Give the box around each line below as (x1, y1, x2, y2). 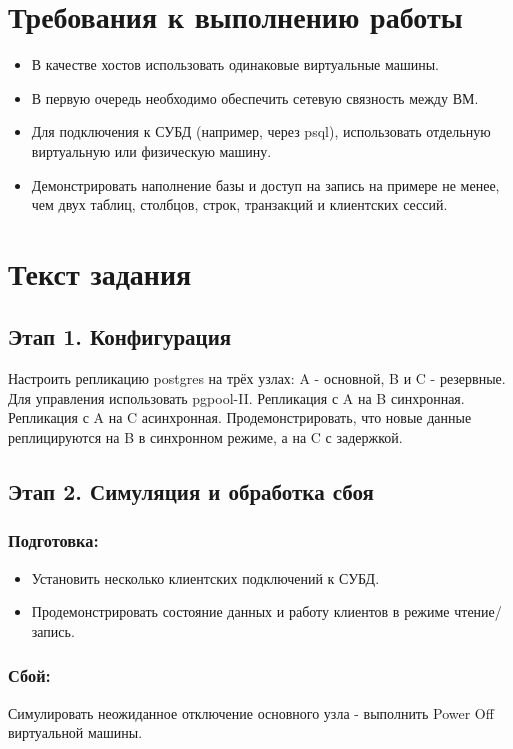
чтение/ (454, 601, 502, 622)
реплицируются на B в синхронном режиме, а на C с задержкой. (8, 427, 403, 448)
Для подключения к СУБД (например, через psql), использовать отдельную (31, 121, 491, 142)
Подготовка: (8, 528, 99, 553)
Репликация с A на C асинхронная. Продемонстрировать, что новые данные (8, 407, 472, 428)
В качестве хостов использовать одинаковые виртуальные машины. (31, 54, 439, 75)
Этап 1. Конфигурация (8, 321, 232, 352)
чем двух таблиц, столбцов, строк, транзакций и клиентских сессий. (31, 194, 448, 215)
